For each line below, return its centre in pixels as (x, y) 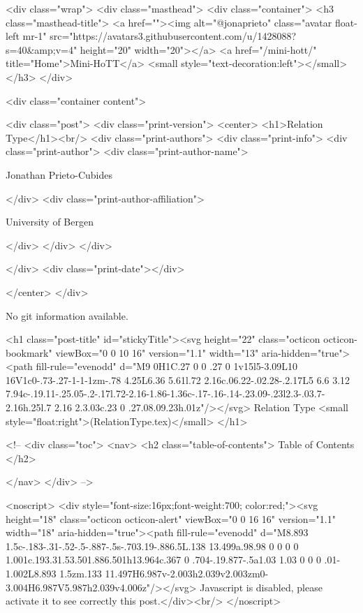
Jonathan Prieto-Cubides (59, 174)
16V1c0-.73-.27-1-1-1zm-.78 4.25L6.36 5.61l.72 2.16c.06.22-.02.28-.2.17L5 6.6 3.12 (178, 379)
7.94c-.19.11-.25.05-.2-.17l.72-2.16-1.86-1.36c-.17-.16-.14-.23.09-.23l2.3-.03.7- (165, 393)
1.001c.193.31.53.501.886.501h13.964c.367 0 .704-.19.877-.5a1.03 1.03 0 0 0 (163, 560)
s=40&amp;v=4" (42, 49)
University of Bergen (50, 222)
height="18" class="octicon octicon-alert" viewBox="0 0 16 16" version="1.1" (171, 518)
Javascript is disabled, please (261, 587)
